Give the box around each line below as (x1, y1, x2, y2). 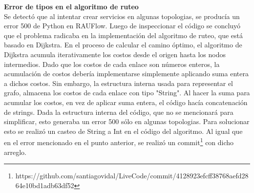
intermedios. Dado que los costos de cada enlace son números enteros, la (4, 59, 220, 69)
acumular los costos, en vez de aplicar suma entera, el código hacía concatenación (4, 97, 248, 107)
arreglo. (4, 147, 26, 157)
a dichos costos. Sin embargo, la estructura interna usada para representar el (4, 78, 233, 88)
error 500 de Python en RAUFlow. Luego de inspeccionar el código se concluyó (4, 21, 241, 31)
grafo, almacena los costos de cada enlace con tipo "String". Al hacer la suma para (4, 87, 250, 98)
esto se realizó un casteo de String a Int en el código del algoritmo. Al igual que (4, 126, 243, 136)
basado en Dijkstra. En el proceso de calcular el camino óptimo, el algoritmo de (4, 40, 242, 50)
